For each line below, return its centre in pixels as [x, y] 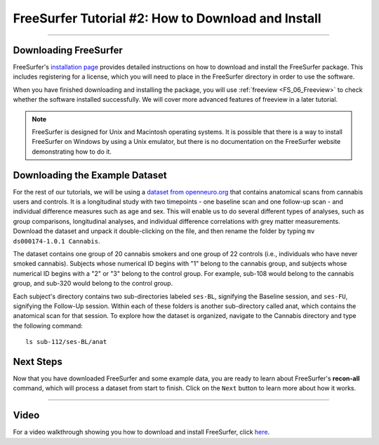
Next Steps [38, 361]
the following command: [48, 326]
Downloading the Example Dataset [90, 175]
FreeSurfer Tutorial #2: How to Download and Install [167, 18]
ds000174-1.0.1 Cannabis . [56, 241]
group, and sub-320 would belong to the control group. [93, 284]
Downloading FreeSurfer [68, 50]
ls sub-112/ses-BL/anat [66, 342]
